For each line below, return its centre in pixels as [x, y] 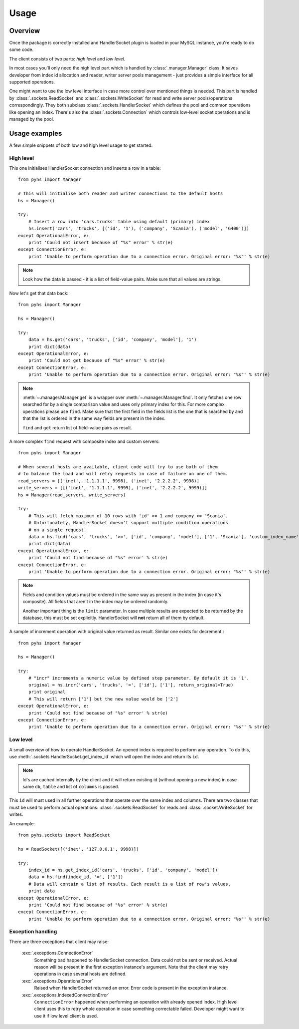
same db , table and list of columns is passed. [71, 787]
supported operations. [32, 82]
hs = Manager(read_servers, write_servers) [72, 495]
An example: [22, 823]
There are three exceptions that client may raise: [59, 942]
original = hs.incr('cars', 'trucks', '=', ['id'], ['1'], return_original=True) [131, 685]
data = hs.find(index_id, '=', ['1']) [76, 877]
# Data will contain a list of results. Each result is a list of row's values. [130, 884]
